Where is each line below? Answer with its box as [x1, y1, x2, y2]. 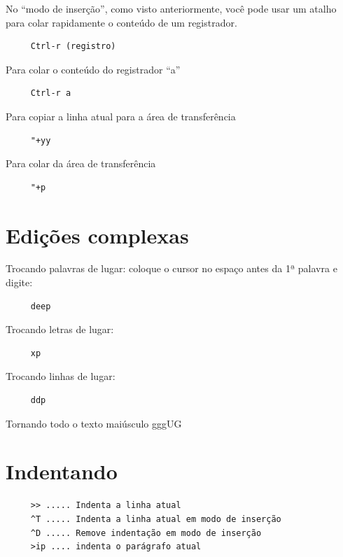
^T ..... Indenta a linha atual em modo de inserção [30, 514, 281, 524]
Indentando [6, 457, 118, 486]
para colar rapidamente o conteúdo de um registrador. [6, 15, 237, 29]
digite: [6, 275, 33, 290]
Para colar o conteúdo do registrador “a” [6, 62, 181, 76]
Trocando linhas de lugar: [6, 369, 115, 383]
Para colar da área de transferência [6, 156, 156, 171]
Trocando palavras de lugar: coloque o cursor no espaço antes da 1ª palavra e [6, 261, 337, 276]
